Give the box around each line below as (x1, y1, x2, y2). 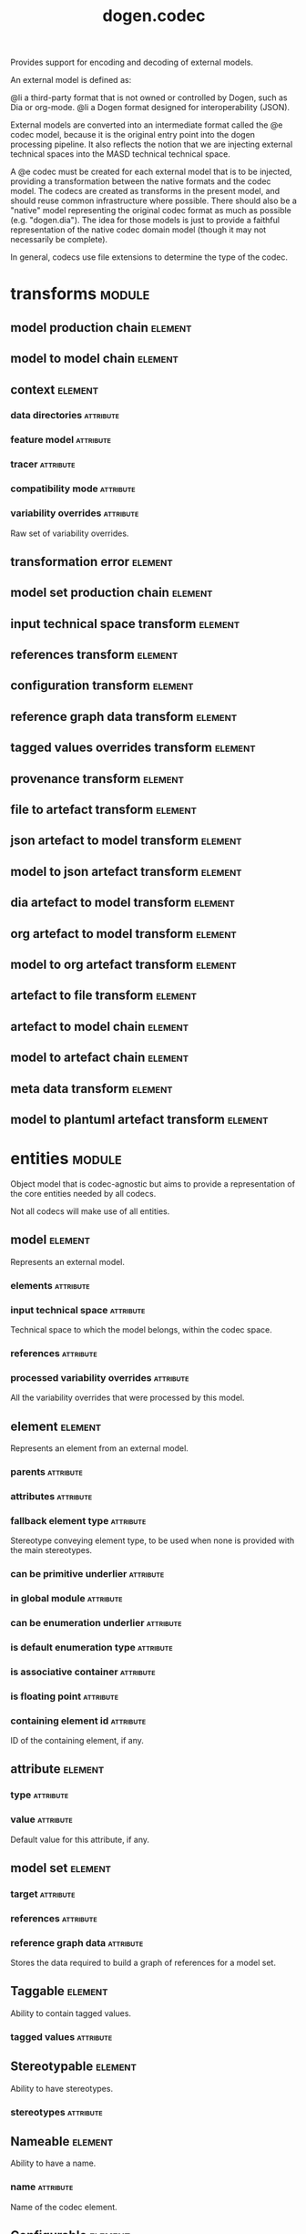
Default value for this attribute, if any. (10, 1834, 149, 1845)
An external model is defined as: (10, 75, 132, 86)
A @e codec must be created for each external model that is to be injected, (10, 166, 292, 178)
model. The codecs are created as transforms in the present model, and (10, 186, 280, 197)
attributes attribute (10, 1489, 93, 1502)
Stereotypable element (10, 2059, 138, 2074)
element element (10, 1418, 102, 1434)
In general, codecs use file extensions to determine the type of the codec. (10, 252, 288, 263)
